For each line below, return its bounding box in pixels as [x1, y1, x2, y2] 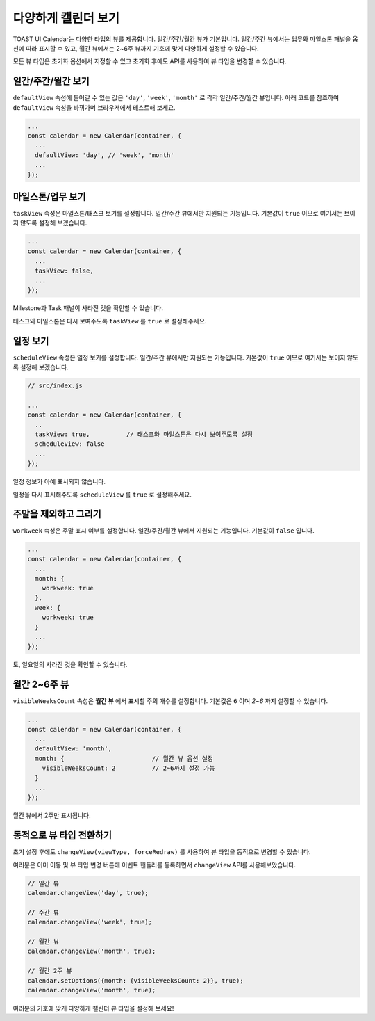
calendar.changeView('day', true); [27, 889, 149, 897]
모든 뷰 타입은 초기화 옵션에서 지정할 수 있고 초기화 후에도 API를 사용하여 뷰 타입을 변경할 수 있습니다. [12, 57, 287, 65]
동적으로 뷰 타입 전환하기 [12, 830, 112, 842]
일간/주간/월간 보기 [12, 75, 90, 87]
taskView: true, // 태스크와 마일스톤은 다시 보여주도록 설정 [35, 431, 253, 438]
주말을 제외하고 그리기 [12, 508, 102, 520]
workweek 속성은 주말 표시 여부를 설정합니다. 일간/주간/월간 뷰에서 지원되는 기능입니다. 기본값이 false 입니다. [12, 526, 315, 535]
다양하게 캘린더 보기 [12, 10, 120, 26]
